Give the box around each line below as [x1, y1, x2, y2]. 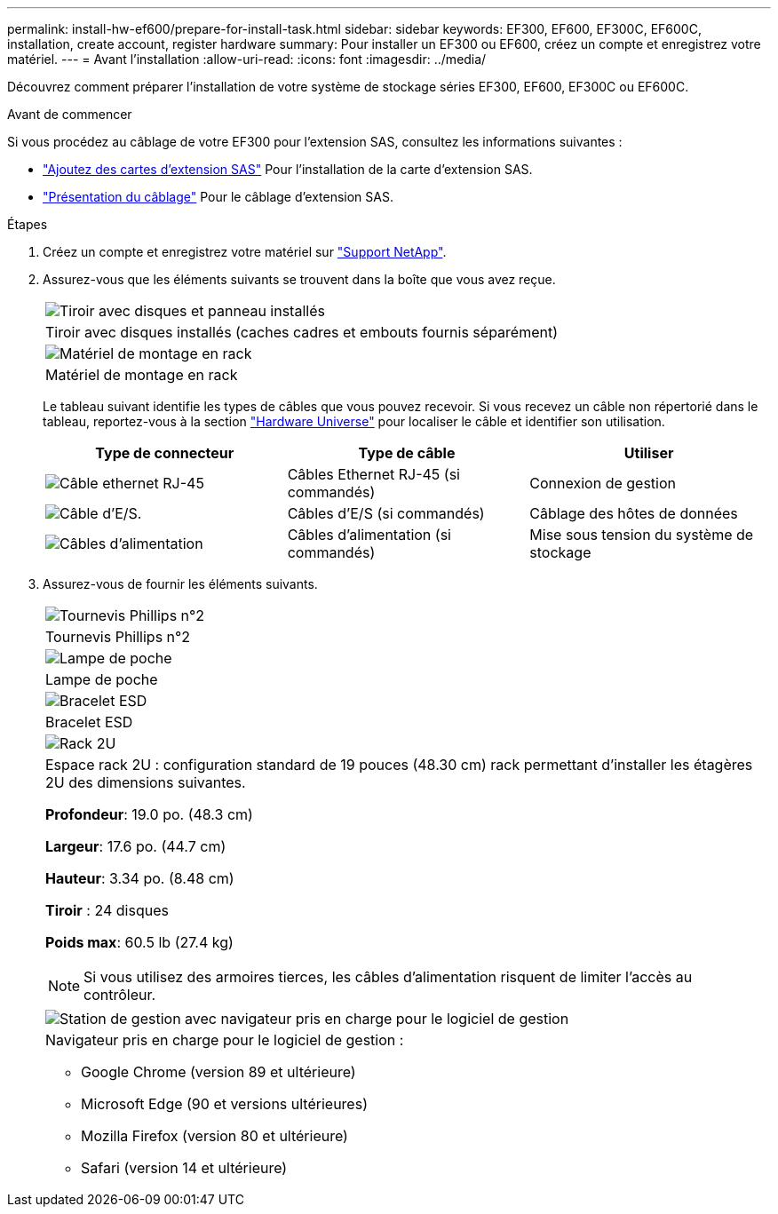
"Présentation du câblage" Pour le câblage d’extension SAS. [43, 189, 393, 204]
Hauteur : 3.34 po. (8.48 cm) [45, 869, 234, 887]
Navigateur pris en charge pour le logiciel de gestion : [45, 1031, 404, 1049]
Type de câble [358, 444, 456, 462]
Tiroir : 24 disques [45, 901, 169, 919]
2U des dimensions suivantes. [45, 774, 246, 791]
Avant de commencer [7, 107, 132, 122]
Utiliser [623, 444, 674, 462]
